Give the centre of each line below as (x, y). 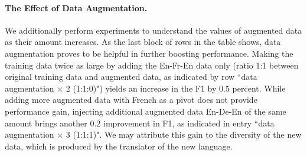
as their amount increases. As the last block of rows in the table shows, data (143, 42)
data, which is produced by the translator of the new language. (119, 146)
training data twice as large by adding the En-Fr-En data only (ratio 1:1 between (152, 65)
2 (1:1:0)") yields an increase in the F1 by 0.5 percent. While (176, 88)
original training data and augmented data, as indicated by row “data (131, 77)
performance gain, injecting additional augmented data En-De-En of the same (146, 111)
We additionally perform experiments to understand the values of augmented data (153, 30)
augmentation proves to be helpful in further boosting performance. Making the (149, 53)
